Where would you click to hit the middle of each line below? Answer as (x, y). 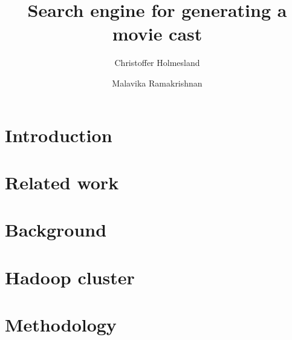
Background (56, 230)
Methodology (61, 324)
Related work (62, 182)
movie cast (157, 34)
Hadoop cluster (70, 277)
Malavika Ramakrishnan (157, 83)
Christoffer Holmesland (157, 63)
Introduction (59, 135)
